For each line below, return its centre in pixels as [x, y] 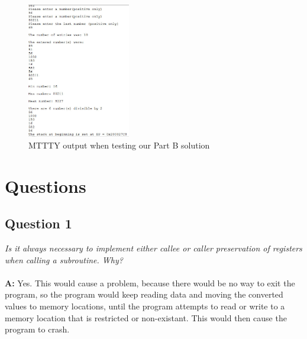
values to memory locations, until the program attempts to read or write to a [145, 306]
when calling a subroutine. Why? [64, 259]
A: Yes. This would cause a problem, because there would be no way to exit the [150, 282]
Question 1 [38, 223]
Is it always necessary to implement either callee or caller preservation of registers [153, 248]
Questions [46, 185]
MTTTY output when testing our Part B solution [119, 145]
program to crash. [37, 329]
